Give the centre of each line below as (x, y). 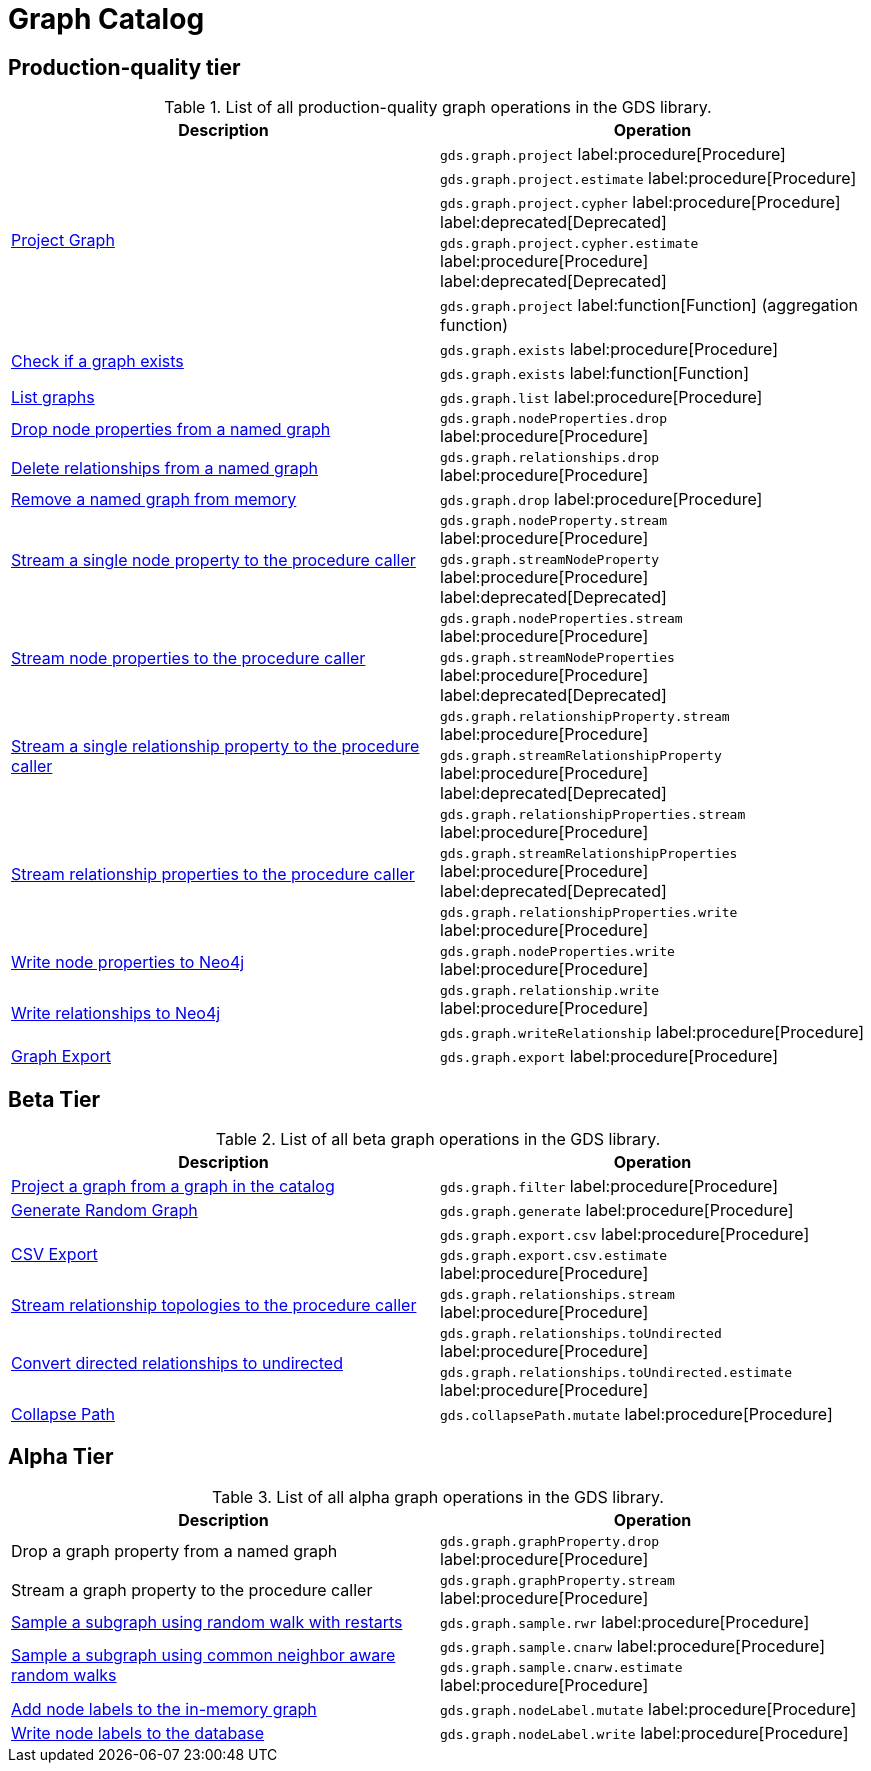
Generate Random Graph (104, 1210)
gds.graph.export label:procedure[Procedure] (609, 1056)
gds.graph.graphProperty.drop (550, 1541)
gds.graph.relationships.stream (557, 1295)
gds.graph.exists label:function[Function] (595, 373)
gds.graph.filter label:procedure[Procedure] (609, 1186)
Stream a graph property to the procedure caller (192, 1590)
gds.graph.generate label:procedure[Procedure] (617, 1210)
